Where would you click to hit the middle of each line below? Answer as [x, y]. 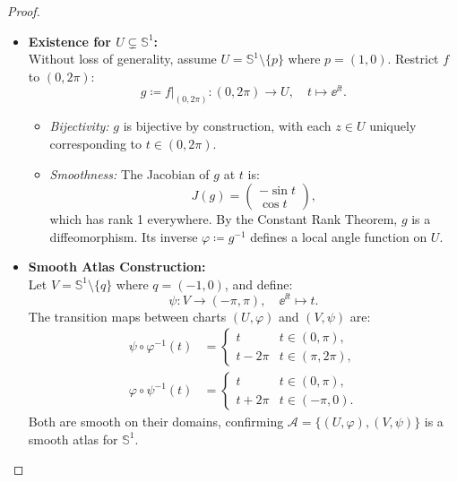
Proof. [24, 11]
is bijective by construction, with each [227, 126]
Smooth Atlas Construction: [117, 267]
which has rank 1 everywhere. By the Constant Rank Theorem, [224, 219]
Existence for [69, 41]
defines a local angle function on [339, 236]
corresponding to [96, 143]
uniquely [393, 126]
